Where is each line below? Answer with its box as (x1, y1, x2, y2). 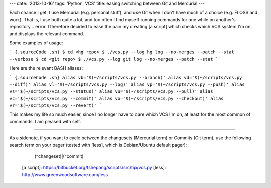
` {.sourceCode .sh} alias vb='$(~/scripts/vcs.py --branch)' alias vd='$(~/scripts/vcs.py (9, 75, 242, 80)
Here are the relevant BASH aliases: (9, 65, 83, 71)
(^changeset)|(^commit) (34, 153, 84, 159)
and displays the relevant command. (9, 30, 85, 37)
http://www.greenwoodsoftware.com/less (22, 171, 108, 177)
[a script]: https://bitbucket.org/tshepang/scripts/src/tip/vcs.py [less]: (22, 165, 166, 171)
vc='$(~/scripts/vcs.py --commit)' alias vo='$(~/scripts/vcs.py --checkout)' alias (9, 95, 224, 101)
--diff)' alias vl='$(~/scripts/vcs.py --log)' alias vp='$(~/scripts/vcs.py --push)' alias (9, 81, 245, 87)
